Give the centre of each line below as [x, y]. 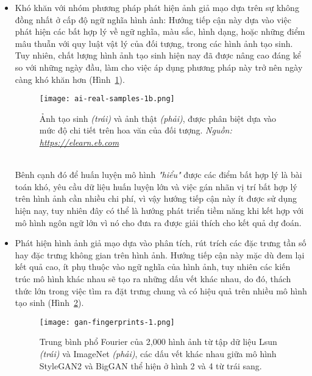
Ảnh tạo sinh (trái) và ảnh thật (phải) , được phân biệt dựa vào [158, 118]
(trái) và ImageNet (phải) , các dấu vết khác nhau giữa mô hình [158, 353]
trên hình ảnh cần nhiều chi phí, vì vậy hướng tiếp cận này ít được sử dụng [156, 198]
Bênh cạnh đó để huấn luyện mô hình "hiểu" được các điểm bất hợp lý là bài [158, 175]
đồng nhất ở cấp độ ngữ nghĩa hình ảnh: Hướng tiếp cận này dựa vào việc [153, 19]
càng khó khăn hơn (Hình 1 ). [70, 79]
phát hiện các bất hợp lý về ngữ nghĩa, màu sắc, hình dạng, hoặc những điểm [160, 31]
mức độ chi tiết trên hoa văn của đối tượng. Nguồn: [136, 130]
